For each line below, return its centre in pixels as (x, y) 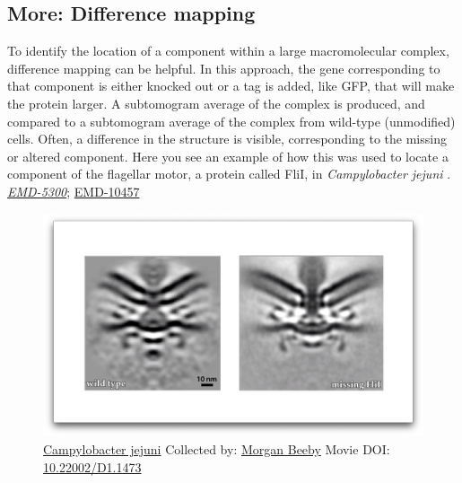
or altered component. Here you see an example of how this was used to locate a (228, 156)
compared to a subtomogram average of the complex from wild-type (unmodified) (231, 121)
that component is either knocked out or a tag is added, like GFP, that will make (231, 86)
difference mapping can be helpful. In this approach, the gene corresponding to (224, 68)
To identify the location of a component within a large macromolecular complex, (228, 51)
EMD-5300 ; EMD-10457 (74, 191)
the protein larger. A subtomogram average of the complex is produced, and (216, 103)
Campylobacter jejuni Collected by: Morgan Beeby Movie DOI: (217, 448)
